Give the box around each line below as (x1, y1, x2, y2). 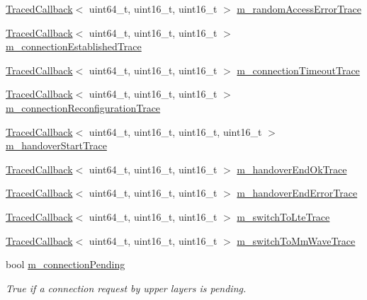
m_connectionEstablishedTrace (6, 39, 142, 54)
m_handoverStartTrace (6, 138, 107, 153)
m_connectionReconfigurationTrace (6, 100, 161, 115)
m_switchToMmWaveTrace (237, 233, 356, 248)
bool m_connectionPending (6, 257, 125, 272)
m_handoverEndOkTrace (237, 161, 347, 176)
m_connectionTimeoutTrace (237, 62, 360, 77)
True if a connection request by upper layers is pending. (6, 280, 247, 295)
